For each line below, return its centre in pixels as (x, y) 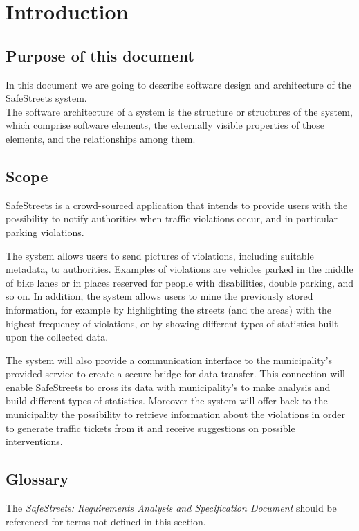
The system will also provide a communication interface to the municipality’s (169, 360)
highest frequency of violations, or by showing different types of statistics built (172, 323)
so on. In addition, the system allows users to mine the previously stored (159, 296)
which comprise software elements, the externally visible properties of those (165, 125)
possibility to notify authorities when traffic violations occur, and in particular (172, 218)
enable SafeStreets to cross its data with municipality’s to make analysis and (168, 387)
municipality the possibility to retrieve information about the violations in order (175, 414)
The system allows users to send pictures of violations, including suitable (160, 255)
